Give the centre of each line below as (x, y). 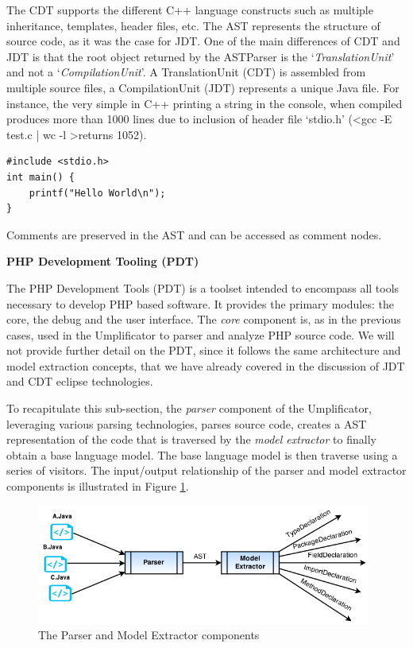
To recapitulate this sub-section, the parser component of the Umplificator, (189, 408)
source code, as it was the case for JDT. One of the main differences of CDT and (203, 41)
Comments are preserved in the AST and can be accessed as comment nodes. (194, 234)
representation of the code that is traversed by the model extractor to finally (191, 439)
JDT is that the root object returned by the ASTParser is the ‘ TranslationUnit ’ (201, 56)
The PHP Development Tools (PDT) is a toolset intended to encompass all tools (203, 287)
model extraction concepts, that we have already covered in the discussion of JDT (206, 365)
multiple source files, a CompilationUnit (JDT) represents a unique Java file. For (203, 87)
